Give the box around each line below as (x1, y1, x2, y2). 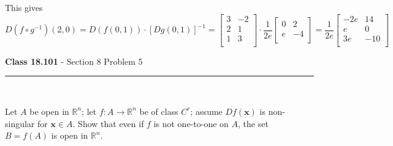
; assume (190, 104, 223, 117)
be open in (29, 104, 69, 117)
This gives (5, 1, 43, 13)
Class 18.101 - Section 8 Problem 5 (5, 54, 143, 67)
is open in (51, 129, 88, 142)
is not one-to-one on (153, 117, 229, 130)
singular (5, 117, 35, 130)
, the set (238, 117, 269, 130)
